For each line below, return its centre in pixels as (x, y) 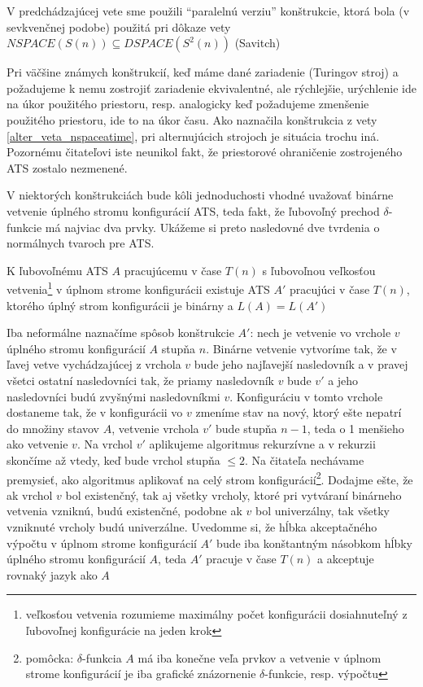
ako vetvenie (37, 444)
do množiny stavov (53, 428)
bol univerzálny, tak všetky (323, 511)
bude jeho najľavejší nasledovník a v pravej (301, 364)
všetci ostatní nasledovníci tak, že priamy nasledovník (140, 380)
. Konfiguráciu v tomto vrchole (306, 396)
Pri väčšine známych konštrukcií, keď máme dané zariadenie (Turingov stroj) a (203, 72)
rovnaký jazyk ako (52, 574)
